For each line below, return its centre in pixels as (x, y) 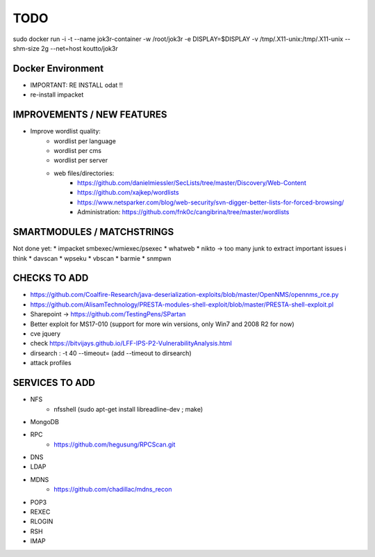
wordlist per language (85, 141)
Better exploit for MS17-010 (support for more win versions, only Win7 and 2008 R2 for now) (162, 324)
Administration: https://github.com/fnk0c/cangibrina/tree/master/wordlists (183, 212)
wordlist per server (81, 161)
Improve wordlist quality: (65, 131)
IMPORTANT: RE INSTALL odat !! (76, 85)
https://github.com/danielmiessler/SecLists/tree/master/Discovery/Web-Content (192, 183)
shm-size (26, 48)
